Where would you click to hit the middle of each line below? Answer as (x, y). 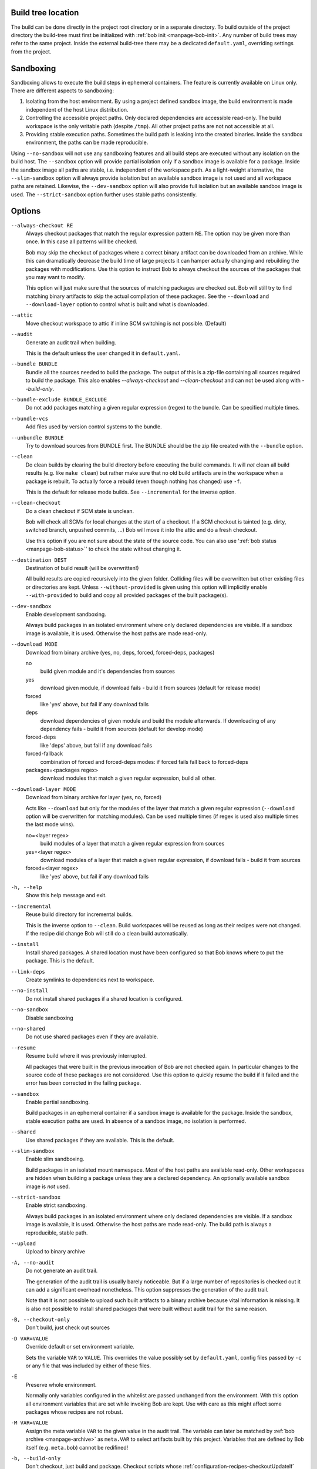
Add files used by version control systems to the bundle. (94, 427)
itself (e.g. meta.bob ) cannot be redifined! (77, 1447)
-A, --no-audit (33, 1262)
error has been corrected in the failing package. (83, 1083)
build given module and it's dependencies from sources (108, 671)
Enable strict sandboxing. (56, 1205)
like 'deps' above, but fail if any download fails (96, 745)
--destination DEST (39, 560)
